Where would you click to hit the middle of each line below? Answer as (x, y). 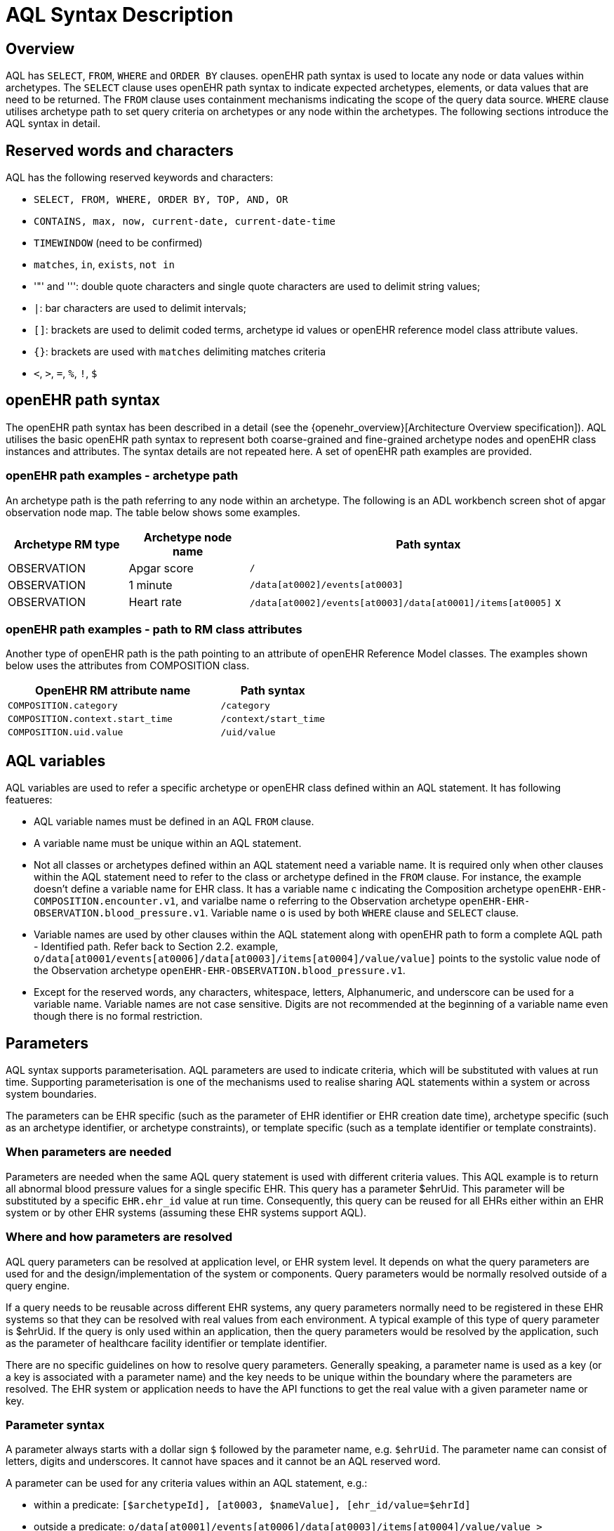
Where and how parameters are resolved (119, 1237)
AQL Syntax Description (120, 15)
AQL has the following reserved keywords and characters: (140, 178)
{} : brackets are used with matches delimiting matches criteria (180, 352)
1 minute (151, 585)
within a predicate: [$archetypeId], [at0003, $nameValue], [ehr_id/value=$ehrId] (252, 1505)
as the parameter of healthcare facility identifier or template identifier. (166, 1343)
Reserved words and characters (120, 150)
